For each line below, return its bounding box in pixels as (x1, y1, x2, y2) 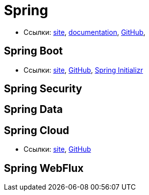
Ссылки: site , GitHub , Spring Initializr (24, 65, 143, 74)
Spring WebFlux (4, 162, 84, 174)
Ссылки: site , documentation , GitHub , (24, 28, 146, 36)
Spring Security (4, 83, 82, 95)
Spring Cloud (4, 124, 70, 137)
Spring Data (4, 103, 63, 116)
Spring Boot (4, 45, 63, 57)
